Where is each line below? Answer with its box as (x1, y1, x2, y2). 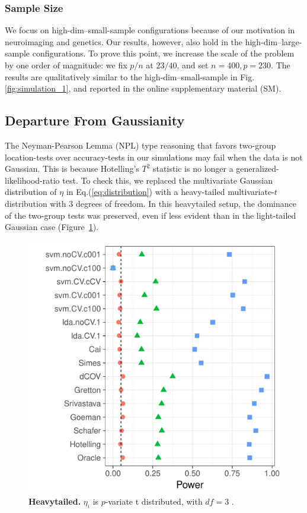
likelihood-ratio (5, 174, 60, 186)
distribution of (5, 185, 57, 198)
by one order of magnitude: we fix (5, 59, 127, 71)
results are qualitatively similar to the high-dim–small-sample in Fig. (5, 70, 255, 83)
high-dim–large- (245, 35, 302, 48)
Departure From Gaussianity (5, 111, 185, 130)
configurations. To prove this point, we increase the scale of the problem (32, 47, 295, 59)
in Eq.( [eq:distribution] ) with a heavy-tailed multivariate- (66, 185, 274, 198)
